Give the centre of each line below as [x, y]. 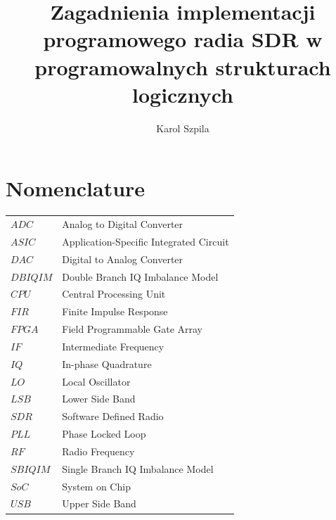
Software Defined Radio [113, 416]
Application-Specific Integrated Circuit [146, 241]
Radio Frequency [98, 451]
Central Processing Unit [114, 294]
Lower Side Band [99, 399]
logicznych [183, 94]
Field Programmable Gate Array [133, 329]
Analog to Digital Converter [123, 223]
